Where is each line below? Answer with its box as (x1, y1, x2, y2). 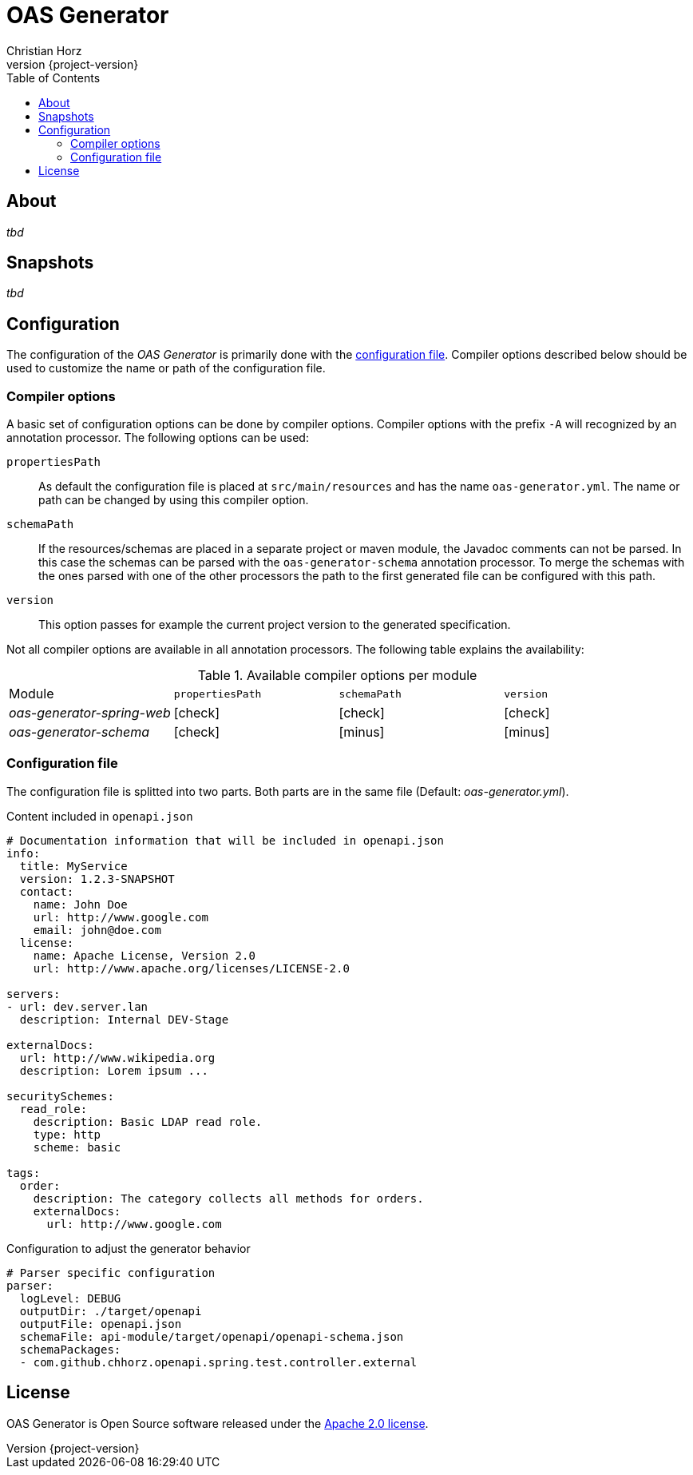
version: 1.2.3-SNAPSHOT (19, 872, 175, 885)
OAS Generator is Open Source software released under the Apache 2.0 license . (6, 1416, 429, 1430)
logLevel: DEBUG (19, 1291, 121, 1305)
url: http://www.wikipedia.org (19, 1051, 216, 1064)
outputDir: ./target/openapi (19, 1304, 202, 1318)
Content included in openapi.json (6, 809, 193, 823)
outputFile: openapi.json (19, 1317, 182, 1330)
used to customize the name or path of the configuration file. (6, 361, 326, 376)
